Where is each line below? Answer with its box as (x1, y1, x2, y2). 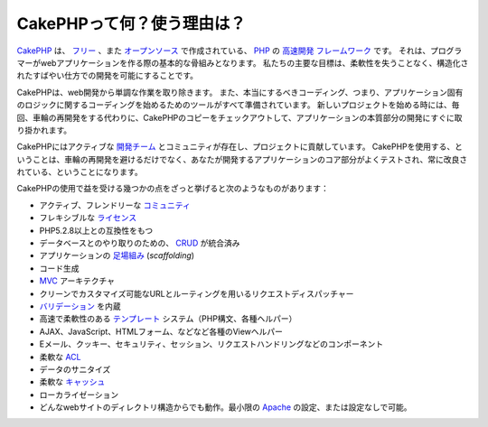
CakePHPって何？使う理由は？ (16, 14, 247, 33)
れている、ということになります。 (16, 167, 144, 178)
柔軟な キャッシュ (39, 376, 106, 387)
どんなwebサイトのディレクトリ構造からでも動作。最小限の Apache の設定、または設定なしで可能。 (39, 402, 412, 413)
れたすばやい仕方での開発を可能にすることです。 (16, 70, 199, 81)
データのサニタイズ (39, 364, 111, 375)
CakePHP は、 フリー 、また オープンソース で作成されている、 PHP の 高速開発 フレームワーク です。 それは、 (16, 45, 431, 56)
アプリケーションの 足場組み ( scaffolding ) (39, 250, 194, 261)
